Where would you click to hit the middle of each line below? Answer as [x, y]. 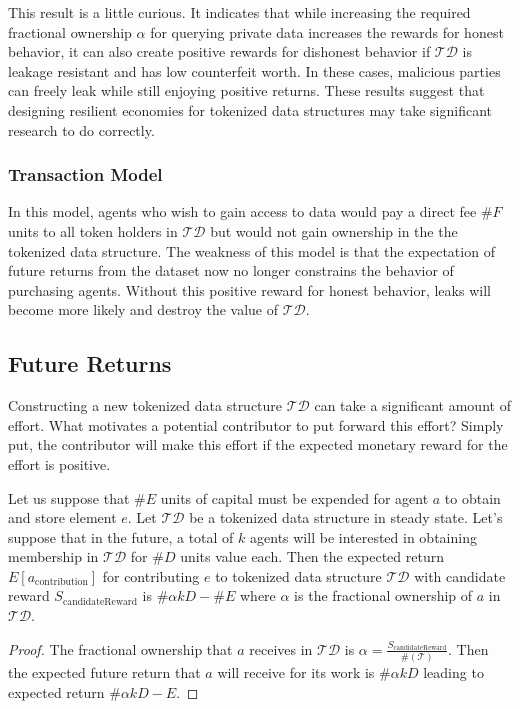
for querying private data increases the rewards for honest [327, 31]
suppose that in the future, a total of [121, 536]
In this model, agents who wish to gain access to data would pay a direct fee [242, 211]
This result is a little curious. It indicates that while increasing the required [239, 12]
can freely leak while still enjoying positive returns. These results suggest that [246, 90]
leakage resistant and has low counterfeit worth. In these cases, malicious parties [254, 70]
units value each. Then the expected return [312, 556]
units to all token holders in [93, 230]
